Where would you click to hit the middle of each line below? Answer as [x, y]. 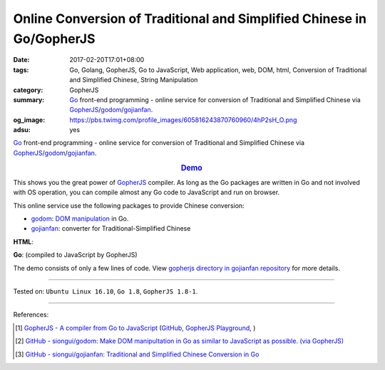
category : [28, 90]
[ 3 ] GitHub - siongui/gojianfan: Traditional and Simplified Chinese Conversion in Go [137, 354]
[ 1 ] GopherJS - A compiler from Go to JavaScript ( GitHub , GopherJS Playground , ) [135, 328]
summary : [29, 99]
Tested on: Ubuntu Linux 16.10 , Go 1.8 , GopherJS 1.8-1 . [106, 291]
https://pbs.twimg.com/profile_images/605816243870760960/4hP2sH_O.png [183, 120]
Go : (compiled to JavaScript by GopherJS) [76, 255]
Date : [21, 60]
